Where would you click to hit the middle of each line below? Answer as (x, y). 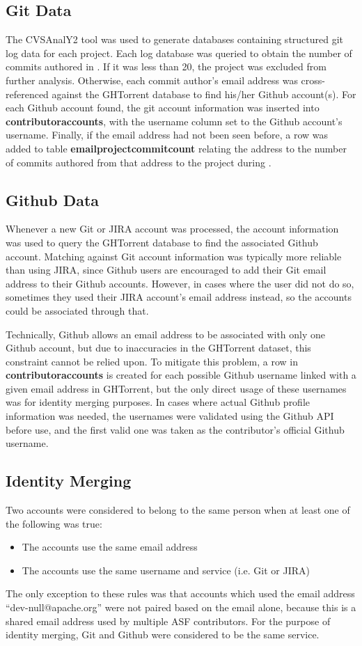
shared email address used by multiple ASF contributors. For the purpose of (168, 621)
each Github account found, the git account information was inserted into (163, 108)
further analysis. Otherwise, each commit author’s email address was (152, 80)
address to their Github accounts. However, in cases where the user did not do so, (180, 283)
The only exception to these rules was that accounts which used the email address (180, 593)
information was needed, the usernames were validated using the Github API (170, 416)
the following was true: (54, 523)
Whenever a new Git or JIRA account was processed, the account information (172, 229)
